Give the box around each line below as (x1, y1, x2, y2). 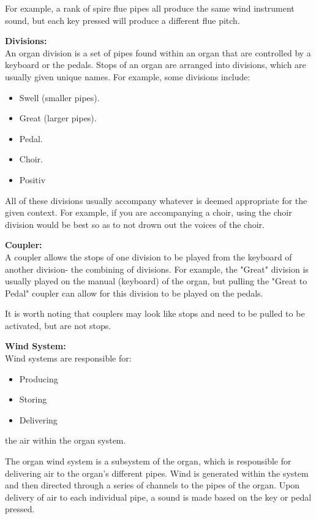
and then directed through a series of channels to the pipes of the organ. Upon (5, 479, 300, 491)
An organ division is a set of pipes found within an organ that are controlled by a (5, 46, 311, 59)
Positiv (19, 173, 46, 186)
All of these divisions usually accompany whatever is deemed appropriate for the (5, 194, 307, 206)
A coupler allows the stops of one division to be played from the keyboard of (5, 250, 292, 263)
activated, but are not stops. (5, 319, 111, 331)
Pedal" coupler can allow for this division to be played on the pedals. (5, 286, 263, 299)
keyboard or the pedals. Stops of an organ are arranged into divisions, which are (5, 58, 306, 71)
